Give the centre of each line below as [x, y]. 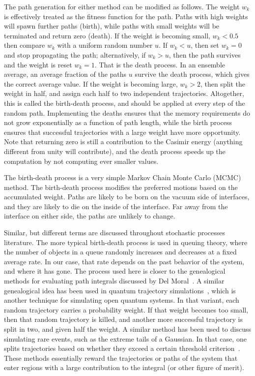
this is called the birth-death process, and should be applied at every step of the [125, 103]
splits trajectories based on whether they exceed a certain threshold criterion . [122, 348]
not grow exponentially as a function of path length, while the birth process [118, 122]
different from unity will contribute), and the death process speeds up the [115, 151]
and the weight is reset [38, 64]
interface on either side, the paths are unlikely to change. [90, 216]
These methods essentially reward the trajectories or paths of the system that [121, 358]
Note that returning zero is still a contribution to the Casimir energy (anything [123, 141]
